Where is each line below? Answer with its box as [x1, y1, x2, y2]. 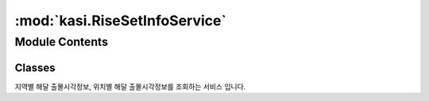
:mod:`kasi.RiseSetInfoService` [14, 12, 226, 29]
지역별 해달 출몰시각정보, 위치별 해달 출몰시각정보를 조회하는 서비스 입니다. [14, 81, 246, 91]
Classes [14, 61, 56, 74]
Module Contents [14, 35, 109, 49]
